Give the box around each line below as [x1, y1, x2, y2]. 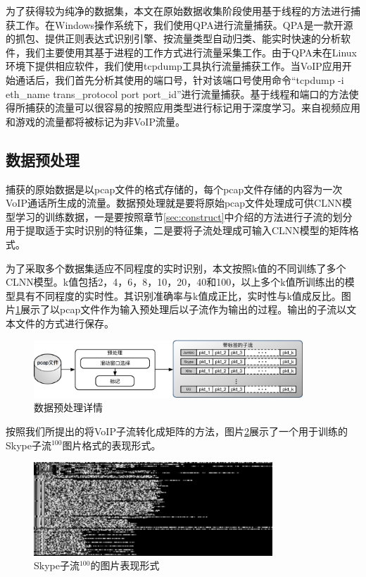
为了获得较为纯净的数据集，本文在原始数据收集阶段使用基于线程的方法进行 [6, 4, 351, 18]
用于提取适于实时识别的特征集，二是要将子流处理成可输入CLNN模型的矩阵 [6, 223, 349, 238]
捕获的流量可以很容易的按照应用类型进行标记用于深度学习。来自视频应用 [25, 100, 360, 115]
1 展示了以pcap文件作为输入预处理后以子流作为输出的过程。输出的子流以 [15, 302, 347, 317]
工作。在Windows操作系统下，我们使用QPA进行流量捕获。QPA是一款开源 [15, 17, 353, 32]
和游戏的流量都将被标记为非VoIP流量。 [6, 114, 185, 128]
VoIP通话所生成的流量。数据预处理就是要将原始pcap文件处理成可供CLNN [6, 195, 342, 210]
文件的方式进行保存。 [15, 315, 114, 330]
